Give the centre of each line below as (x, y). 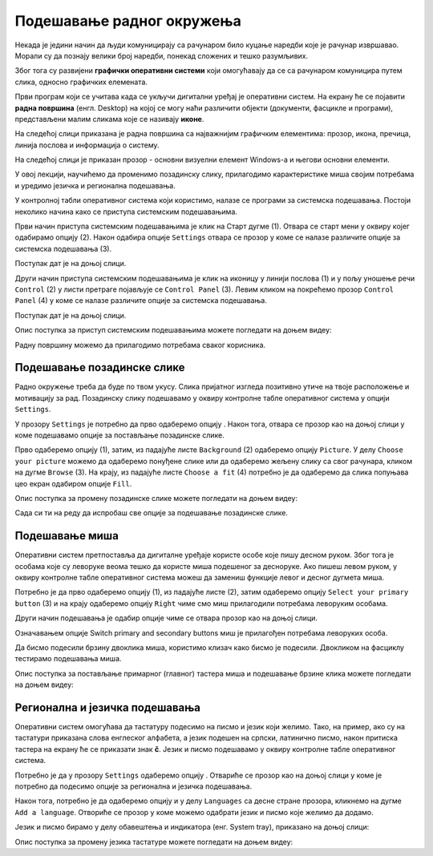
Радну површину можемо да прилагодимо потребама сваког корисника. (140, 345)
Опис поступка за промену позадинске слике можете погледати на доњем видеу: (156, 498)
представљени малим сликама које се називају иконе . (109, 119)
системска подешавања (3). (63, 248)
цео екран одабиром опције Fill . (73, 483)
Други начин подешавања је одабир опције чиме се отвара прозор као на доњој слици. (166, 618)
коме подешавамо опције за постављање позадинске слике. (119, 435)
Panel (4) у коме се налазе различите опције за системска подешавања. (141, 301)
